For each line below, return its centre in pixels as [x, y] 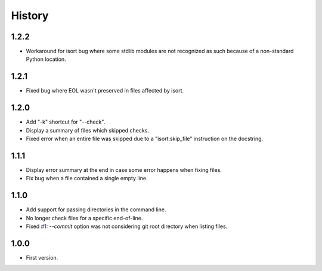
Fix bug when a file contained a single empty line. [87, 178]
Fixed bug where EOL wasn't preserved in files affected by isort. [105, 91]
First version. [42, 257]
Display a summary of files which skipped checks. [87, 130]
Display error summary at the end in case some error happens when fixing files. [124, 170]
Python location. [46, 59]
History [30, 16]
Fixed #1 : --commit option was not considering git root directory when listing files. [127, 226]
